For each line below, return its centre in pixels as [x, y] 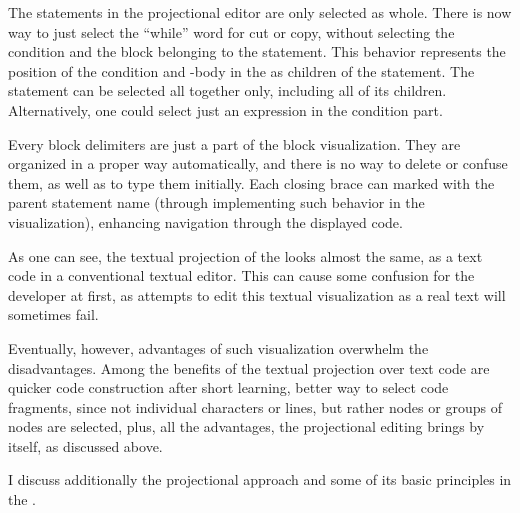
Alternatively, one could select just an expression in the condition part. [225, 109]
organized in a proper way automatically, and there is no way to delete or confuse [258, 163]
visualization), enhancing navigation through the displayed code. [205, 221]
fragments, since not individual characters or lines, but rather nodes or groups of [255, 406]
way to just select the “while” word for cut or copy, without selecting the [231, 31]
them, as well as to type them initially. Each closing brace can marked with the [251, 182]
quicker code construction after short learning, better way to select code [228, 387]
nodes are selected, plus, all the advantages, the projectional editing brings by [246, 426]
